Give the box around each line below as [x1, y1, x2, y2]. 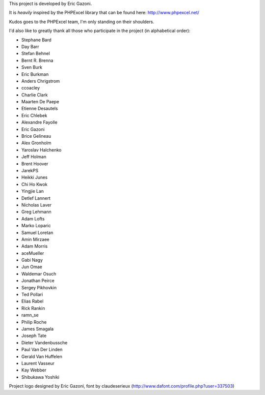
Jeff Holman [21, 154, 47, 160]
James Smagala [21, 326, 54, 332]
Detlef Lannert [21, 195, 51, 201]
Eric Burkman [21, 71, 49, 77]
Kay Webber [21, 367, 47, 373]
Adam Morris [21, 243, 48, 249]
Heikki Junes [21, 175, 48, 181]
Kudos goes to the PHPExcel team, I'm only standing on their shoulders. [9, 19, 155, 25]
